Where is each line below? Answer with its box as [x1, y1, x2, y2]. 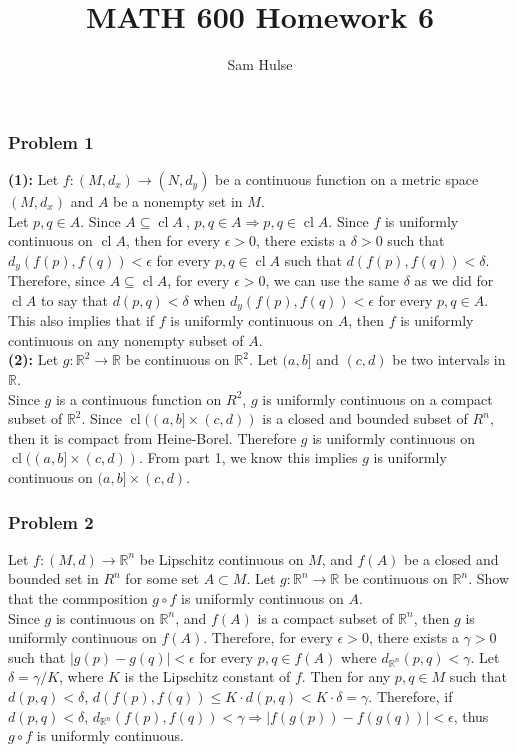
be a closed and [404, 548, 499, 569]
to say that [41, 289, 108, 310]
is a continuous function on [55, 388, 222, 409]
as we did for [414, 270, 494, 291]
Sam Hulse [227, 54, 293, 75]
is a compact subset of [257, 607, 394, 628]
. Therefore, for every [203, 627, 333, 648]
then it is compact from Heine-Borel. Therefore [8, 427, 297, 448]
